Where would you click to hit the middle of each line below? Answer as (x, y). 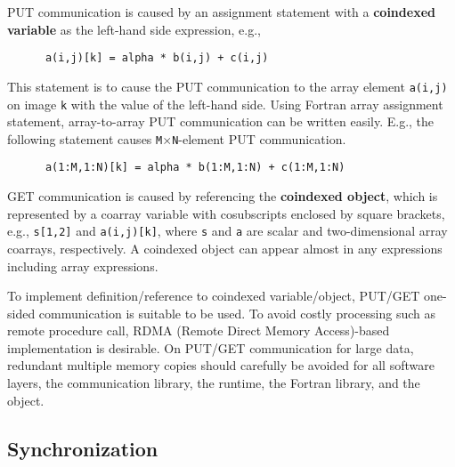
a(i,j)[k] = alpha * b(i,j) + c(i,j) (157, 58)
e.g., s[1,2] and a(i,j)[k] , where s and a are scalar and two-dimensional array (227, 231)
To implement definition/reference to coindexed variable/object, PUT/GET (214, 296)
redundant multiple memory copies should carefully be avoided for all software (221, 365)
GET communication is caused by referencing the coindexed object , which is (223, 196)
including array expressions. (83, 266)
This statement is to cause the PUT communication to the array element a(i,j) (227, 86)
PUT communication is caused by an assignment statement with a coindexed (221, 12)
